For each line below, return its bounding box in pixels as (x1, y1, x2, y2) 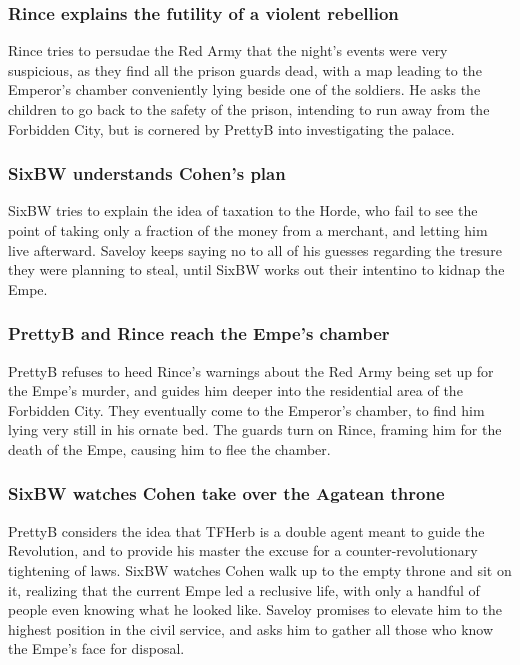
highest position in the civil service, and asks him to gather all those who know (8, 618, 494, 639)
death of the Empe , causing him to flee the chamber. (8, 438, 331, 459)
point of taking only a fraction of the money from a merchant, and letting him (8, 220, 488, 240)
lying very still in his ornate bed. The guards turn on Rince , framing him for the (8, 419, 502, 440)
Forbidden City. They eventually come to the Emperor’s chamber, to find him (8, 399, 485, 420)
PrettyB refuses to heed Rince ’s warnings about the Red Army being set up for (8, 360, 494, 381)
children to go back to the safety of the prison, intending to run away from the (8, 99, 490, 119)
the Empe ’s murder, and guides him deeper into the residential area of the (8, 380, 463, 401)
